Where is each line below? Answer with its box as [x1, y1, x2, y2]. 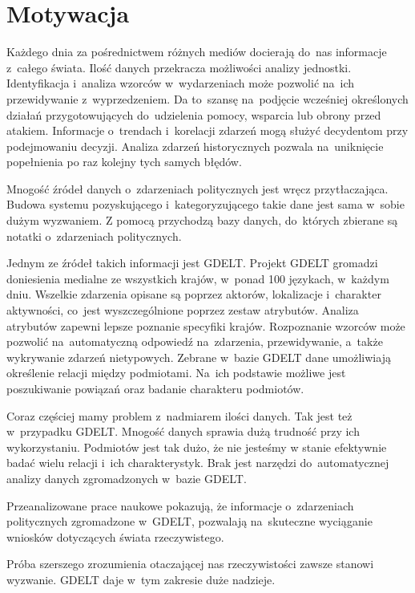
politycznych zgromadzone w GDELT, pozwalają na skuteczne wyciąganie [6, 513, 373, 530]
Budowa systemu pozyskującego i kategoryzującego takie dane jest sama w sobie [6, 196, 405, 213]
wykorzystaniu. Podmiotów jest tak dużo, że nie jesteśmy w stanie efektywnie [6, 438, 387, 455]
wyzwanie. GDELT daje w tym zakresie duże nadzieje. [6, 571, 276, 587]
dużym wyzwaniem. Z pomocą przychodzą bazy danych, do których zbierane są [6, 212, 398, 229]
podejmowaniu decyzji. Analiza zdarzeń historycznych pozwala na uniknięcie [6, 137, 384, 154]
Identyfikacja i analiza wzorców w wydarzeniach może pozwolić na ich [6, 75, 355, 91]
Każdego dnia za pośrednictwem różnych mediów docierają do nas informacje [6, 43, 387, 60]
